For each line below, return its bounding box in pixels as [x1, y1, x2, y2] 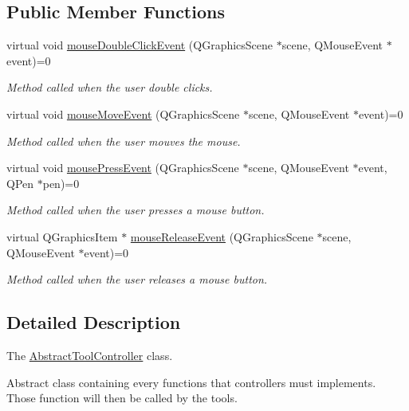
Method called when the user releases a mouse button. [6, 271, 268, 288]
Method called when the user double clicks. [6, 79, 213, 96]
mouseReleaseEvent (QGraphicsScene [130, 228, 313, 245]
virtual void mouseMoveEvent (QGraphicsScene [6, 105, 240, 122]
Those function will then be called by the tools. [6, 389, 238, 406]
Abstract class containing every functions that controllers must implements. [6, 374, 376, 390]
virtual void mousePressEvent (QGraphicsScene [6, 159, 239, 176]
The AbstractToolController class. [6, 346, 173, 363]
